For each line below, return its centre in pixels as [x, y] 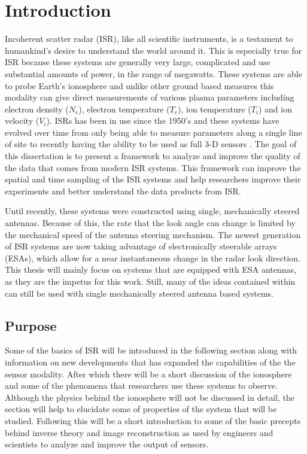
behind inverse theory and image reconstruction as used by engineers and [139, 432]
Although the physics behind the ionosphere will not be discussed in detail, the [150, 397]
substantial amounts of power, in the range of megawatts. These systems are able [153, 73]
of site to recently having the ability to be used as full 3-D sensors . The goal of [151, 144]
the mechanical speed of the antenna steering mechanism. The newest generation [153, 234]
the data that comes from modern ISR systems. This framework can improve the [153, 167]
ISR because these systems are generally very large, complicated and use [138, 62]
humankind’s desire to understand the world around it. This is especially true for [153, 50]
